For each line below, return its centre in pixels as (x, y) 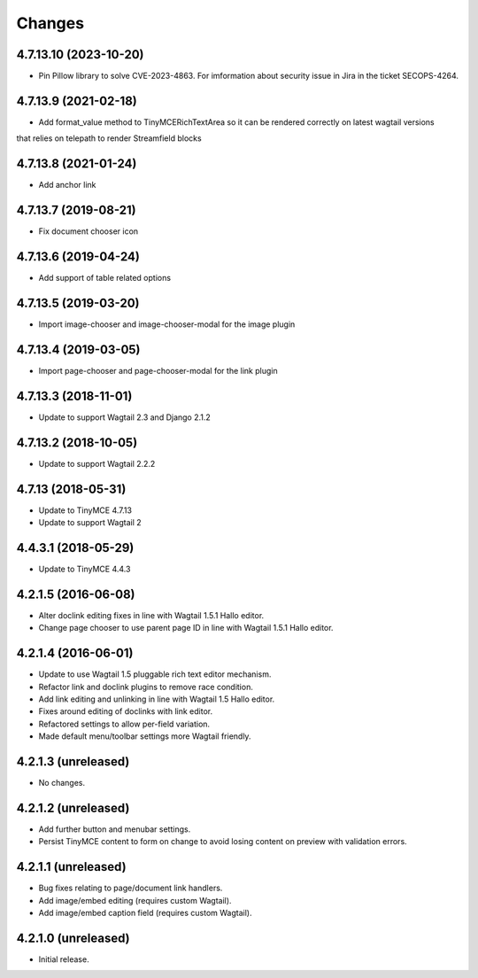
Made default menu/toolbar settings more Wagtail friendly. (145, 736)
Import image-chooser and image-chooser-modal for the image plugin (167, 324)
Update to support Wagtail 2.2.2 (97, 463)
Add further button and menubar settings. (115, 829)
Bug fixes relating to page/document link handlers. (131, 888)
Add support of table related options (105, 278)
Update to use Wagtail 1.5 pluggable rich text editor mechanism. (155, 674)
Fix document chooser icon (89, 231)
